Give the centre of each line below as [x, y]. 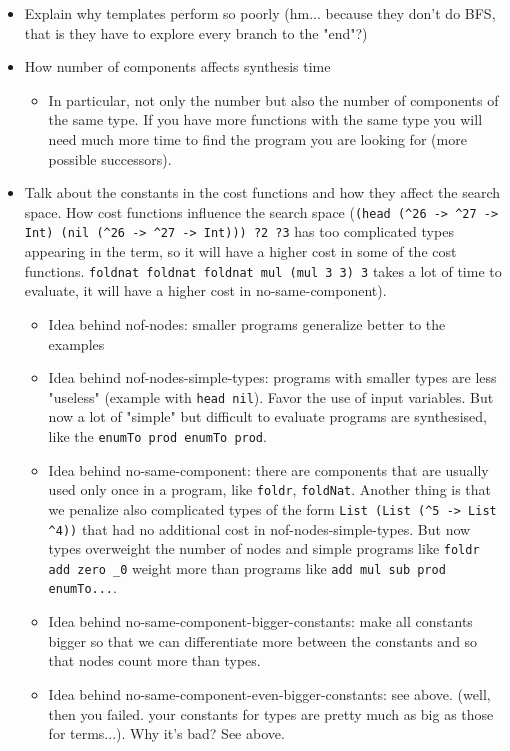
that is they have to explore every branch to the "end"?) [196, 32]
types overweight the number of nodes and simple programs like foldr [264, 548]
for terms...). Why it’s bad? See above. [166, 733]
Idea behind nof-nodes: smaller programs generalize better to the [247, 323]
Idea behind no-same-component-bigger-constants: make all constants [260, 621]
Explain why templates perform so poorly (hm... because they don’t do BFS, [260, 13]
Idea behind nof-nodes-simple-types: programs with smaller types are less [272, 377]
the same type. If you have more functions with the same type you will [265, 119]
